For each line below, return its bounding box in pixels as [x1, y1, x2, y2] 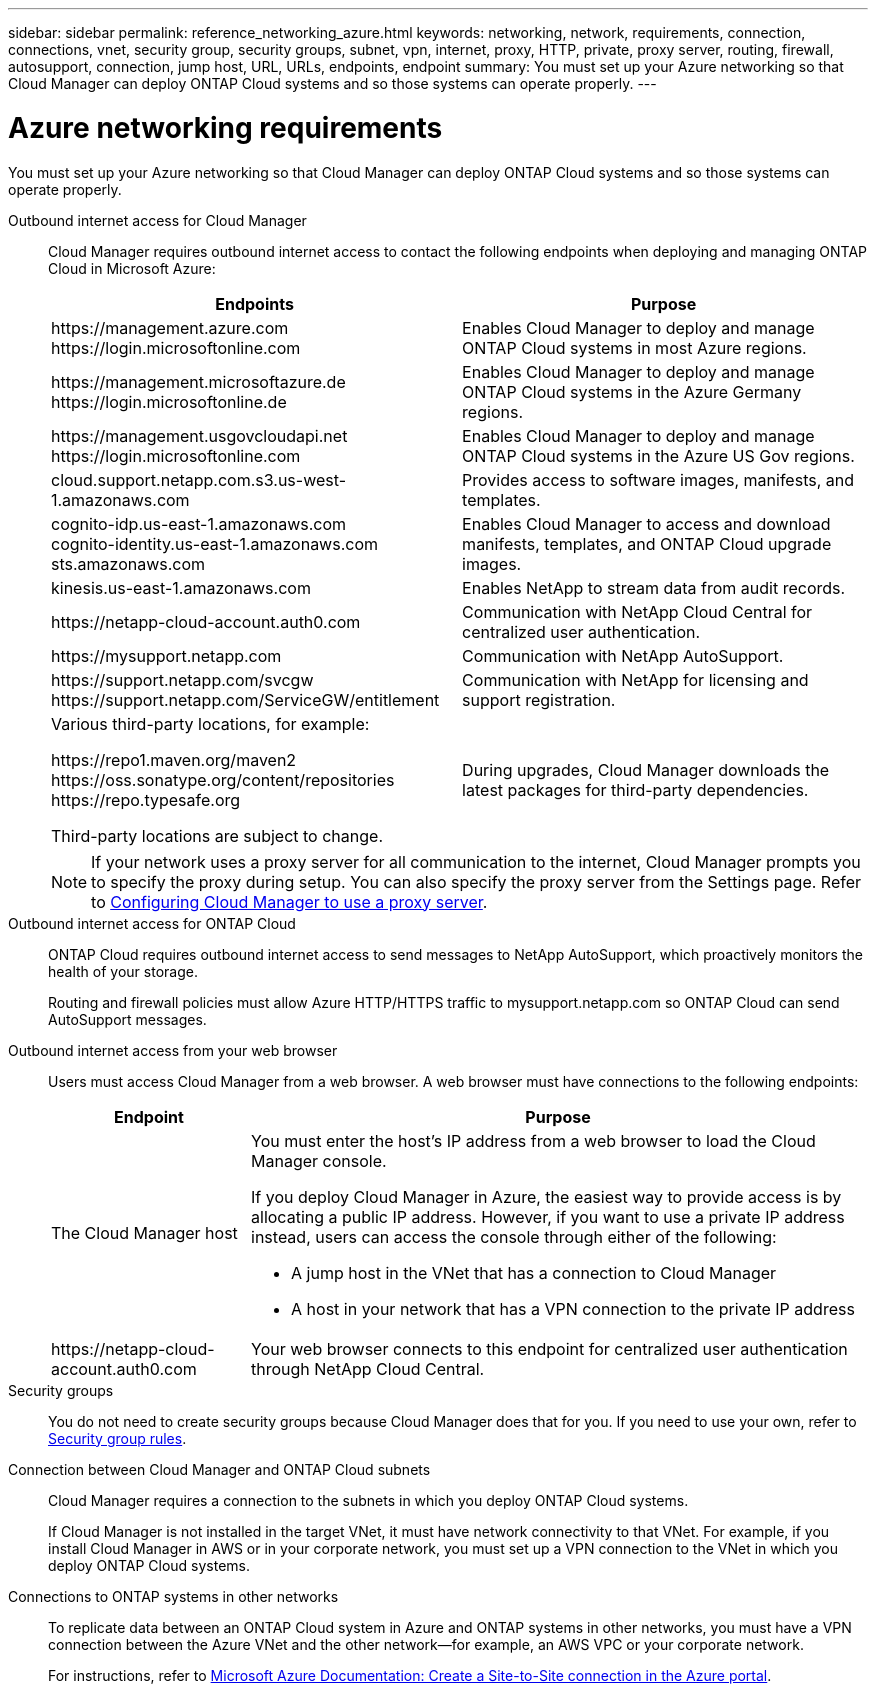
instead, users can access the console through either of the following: [251, 1226, 777, 1247]
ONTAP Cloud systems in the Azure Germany [462, 381, 802, 402]
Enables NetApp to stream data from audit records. [462, 577, 846, 598]
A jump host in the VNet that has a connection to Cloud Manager [291, 1262, 777, 1283]
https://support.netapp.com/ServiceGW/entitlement [51, 689, 440, 710]
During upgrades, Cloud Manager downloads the [462, 759, 830, 780]
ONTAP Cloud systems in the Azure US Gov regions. [462, 445, 855, 466]
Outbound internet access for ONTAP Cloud [8, 914, 296, 932]
